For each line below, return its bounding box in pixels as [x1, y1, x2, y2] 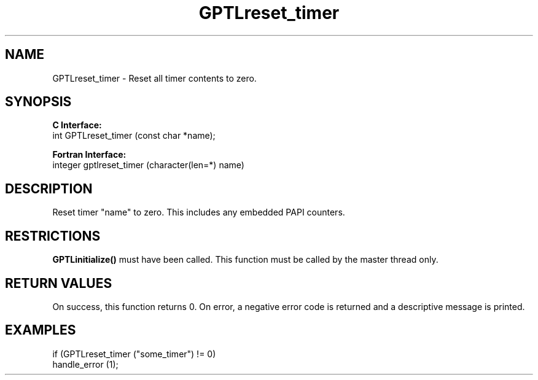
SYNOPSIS [5, 94, 72, 110]
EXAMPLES [5, 322, 76, 338]
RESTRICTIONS [5, 228, 101, 244]
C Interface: [52, 120, 102, 131]
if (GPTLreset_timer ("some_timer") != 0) [52, 348, 216, 359]
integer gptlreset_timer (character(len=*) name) [52, 160, 244, 171]
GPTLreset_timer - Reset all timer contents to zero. [52, 72, 257, 83]
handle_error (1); [52, 359, 119, 370]
